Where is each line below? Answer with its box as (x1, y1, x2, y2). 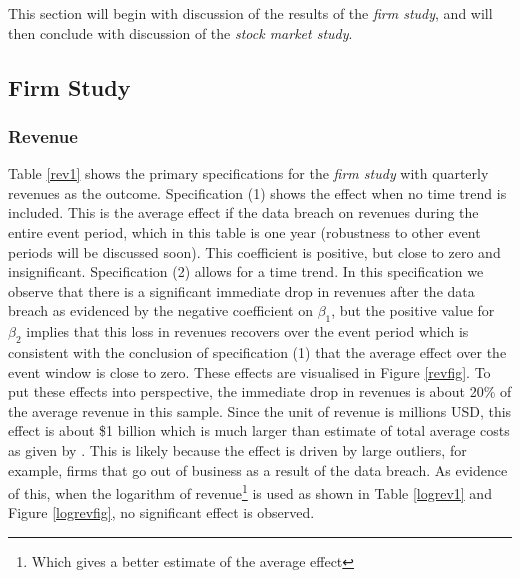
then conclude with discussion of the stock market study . (8, 22, 353, 43)
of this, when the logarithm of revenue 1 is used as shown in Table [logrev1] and (8, 480, 492, 503)
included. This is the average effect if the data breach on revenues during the (8, 202, 479, 223)
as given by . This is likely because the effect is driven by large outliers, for (8, 439, 467, 460)
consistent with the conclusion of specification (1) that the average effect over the (8, 341, 507, 362)
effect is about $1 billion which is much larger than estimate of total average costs (8, 420, 510, 441)
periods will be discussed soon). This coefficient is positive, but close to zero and (8, 241, 501, 262)
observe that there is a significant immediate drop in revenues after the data (8, 280, 475, 301)
